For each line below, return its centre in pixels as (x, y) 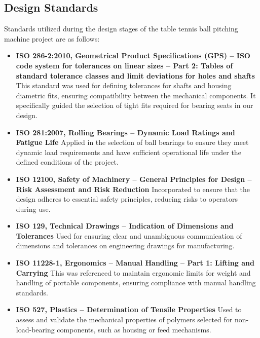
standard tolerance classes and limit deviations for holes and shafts (135, 75)
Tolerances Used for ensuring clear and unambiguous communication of (129, 235)
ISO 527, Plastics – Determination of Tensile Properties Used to (129, 309)
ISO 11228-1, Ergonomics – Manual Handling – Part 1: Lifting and (135, 263)
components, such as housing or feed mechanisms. (134, 329)
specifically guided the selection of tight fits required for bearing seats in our (135, 105)
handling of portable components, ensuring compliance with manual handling (136, 283)
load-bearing (35, 329)
